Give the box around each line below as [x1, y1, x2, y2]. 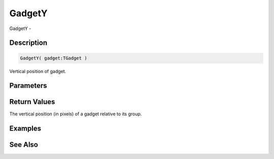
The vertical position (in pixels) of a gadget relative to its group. [9, 111, 142, 117]
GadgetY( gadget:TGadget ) [20, 55, 87, 61]
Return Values [9, 98, 55, 106]
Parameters [9, 81, 47, 90]
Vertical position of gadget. [9, 68, 66, 74]
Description [9, 39, 48, 47]
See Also [9, 140, 38, 149]
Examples [9, 124, 42, 133]
